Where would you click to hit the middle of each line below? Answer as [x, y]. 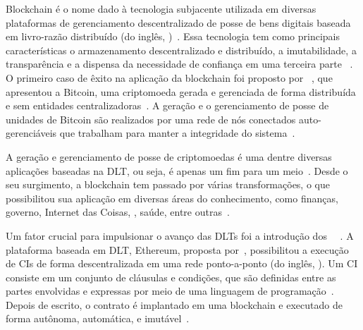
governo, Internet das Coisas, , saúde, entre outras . [118, 212]
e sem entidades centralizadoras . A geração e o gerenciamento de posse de [167, 105]
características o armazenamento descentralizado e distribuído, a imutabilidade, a [181, 50]
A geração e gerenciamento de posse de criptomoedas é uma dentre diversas [169, 156]
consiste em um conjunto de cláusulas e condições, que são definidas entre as [171, 277]
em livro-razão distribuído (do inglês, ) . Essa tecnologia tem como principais [173, 36]
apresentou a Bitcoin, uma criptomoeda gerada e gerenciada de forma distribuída [181, 91]
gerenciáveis [31, 133]
